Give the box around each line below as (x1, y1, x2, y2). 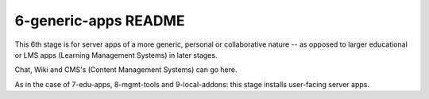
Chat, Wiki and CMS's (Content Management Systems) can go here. (14, 65, 238, 74)
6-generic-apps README (14, 12, 185, 29)
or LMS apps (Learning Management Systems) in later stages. (14, 50, 218, 59)
